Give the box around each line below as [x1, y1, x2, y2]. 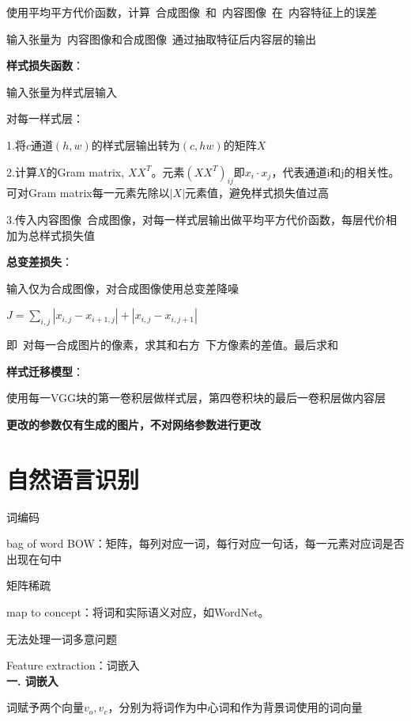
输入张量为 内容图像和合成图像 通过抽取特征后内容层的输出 [6, 30, 316, 47]
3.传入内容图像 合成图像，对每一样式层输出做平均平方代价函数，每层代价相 [6, 211, 397, 227]
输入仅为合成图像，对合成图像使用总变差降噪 [6, 279, 239, 296]
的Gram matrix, [46, 163, 125, 180]
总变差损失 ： [6, 253, 73, 270]
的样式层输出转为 [91, 136, 180, 153]
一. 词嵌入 [6, 672, 58, 689]
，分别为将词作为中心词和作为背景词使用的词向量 [107, 699, 363, 715]
